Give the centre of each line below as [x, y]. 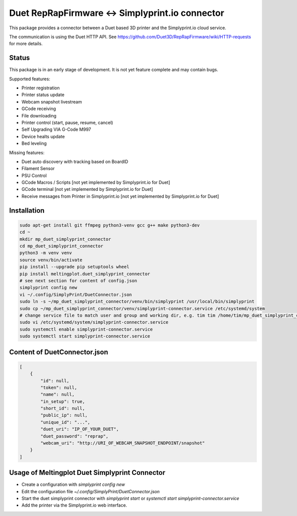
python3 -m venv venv [46, 253]
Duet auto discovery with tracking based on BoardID [75, 162]
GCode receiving [39, 109]
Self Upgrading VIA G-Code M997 [56, 129]
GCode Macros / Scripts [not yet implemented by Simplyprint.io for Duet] [96, 182]
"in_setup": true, [63, 401]
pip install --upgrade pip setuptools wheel [74, 267]
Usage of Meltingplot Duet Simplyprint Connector [87, 473]
